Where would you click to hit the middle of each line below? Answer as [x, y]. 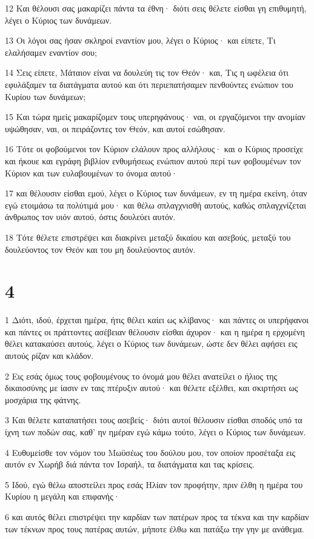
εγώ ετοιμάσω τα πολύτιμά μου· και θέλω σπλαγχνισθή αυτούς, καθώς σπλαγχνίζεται [155, 205]
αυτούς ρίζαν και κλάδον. [49, 355]
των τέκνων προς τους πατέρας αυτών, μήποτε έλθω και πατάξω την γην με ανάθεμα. [155, 528]
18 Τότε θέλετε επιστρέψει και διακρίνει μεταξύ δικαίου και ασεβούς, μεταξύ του [148, 237]
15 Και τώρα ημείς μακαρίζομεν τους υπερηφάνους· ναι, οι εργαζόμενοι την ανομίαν [155, 117]
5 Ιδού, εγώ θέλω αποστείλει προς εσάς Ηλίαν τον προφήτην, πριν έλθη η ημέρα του [154, 484]
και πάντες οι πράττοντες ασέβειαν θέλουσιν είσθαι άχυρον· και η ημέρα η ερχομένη [155, 331]
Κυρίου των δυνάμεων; [45, 96]
